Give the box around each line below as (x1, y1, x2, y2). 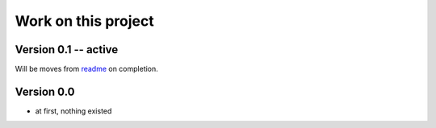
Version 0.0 (15, 85, 75, 98)
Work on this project (15, 12, 154, 30)
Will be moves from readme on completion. (15, 64, 159, 74)
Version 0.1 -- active (15, 43, 119, 56)
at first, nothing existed (35, 105, 112, 116)
